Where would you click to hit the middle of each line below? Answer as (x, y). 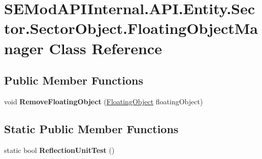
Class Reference (105, 48)
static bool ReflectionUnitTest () (59, 150)
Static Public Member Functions (91, 128)
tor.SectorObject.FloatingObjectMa (131, 28)
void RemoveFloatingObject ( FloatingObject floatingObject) (104, 101)
